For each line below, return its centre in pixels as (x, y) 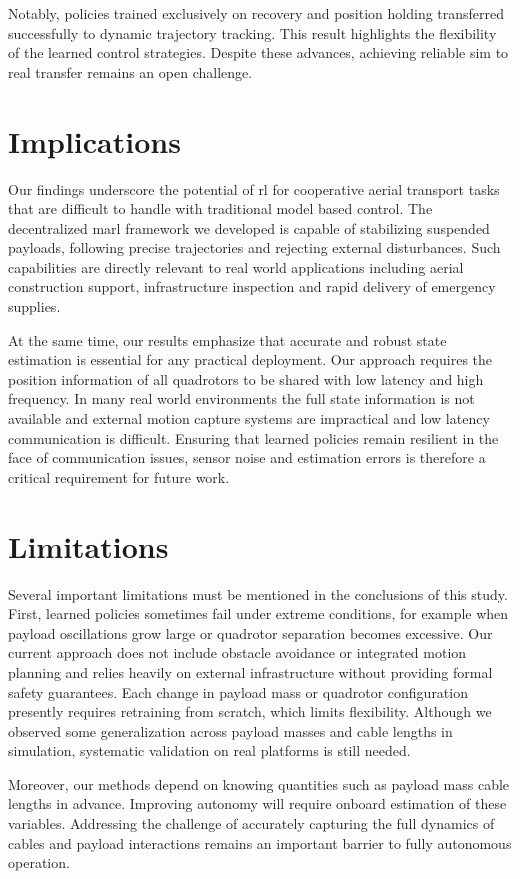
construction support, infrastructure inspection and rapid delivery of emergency (252, 286)
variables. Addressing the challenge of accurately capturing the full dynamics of (251, 823)
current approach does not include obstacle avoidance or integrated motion (237, 652)
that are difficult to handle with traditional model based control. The (220, 208)
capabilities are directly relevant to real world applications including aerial (236, 266)
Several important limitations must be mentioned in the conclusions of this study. (258, 593)
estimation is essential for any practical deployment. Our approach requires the (250, 359)
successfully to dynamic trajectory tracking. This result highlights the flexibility (252, 32)
